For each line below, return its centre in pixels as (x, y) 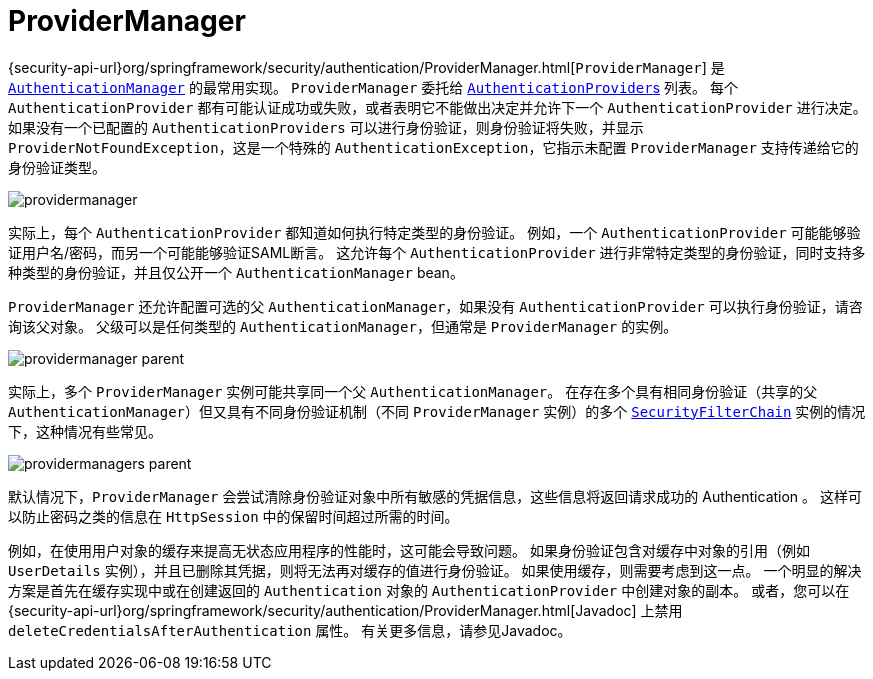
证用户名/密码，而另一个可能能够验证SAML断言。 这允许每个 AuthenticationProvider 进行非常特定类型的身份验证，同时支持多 (437, 252)
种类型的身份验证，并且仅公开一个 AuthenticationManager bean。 (236, 272)
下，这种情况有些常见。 (85, 431)
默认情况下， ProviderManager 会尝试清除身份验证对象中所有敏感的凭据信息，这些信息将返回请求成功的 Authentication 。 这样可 (435, 496)
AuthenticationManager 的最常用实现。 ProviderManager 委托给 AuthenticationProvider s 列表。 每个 (373, 87)
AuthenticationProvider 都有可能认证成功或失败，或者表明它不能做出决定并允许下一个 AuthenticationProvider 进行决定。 (437, 107)
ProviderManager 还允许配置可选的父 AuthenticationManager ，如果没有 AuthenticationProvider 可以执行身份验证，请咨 (435, 306)
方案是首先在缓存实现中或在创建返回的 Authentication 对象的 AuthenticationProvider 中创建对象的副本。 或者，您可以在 (429, 590)
